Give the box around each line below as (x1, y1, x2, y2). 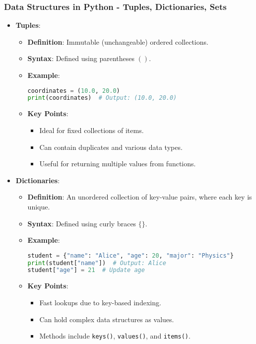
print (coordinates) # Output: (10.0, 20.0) (27, 94, 177, 102)
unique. (27, 201, 50, 211)
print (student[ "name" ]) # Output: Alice (27, 259, 166, 267)
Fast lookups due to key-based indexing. (39, 297, 161, 307)
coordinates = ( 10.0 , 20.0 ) (27, 87, 120, 94)
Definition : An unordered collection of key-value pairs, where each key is (27, 192, 252, 202)
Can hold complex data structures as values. (39, 314, 174, 324)
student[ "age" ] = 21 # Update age (27, 267, 145, 274)
